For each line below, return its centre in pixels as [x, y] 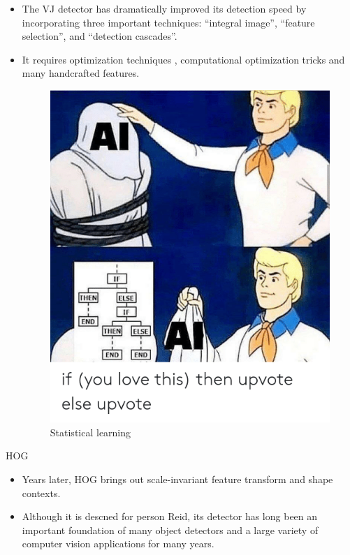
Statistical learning [90, 432]
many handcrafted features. [81, 73]
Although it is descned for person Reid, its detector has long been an [170, 516]
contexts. [41, 493]
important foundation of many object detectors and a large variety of [170, 530]
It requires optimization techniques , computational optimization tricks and [183, 59]
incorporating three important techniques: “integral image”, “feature [168, 22]
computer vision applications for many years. [118, 543]
